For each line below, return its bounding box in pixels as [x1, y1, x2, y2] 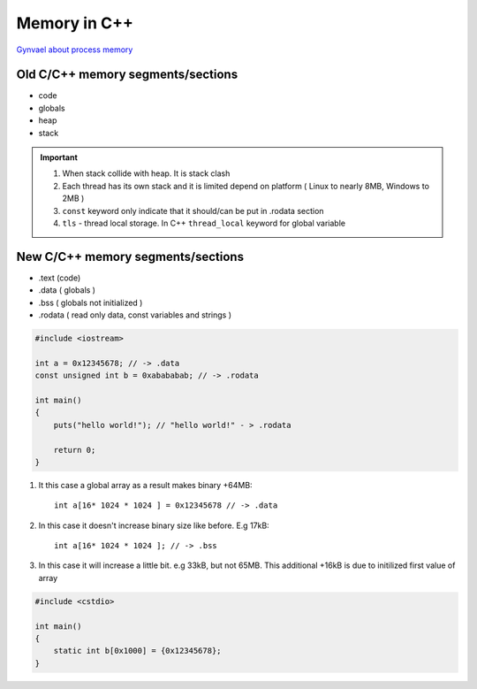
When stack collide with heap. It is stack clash [62, 168, 231, 179]
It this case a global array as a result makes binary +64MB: [38, 479, 253, 490]
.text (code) [38, 272, 81, 283]
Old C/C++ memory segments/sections [16, 67, 238, 82]
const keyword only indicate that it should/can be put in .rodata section [62, 205, 324, 216]
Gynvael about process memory [16, 44, 133, 55]
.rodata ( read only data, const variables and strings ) [38, 310, 231, 320]
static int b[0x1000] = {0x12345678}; [53, 646, 222, 656]
